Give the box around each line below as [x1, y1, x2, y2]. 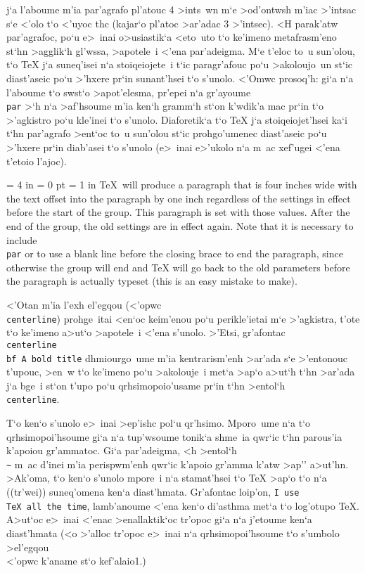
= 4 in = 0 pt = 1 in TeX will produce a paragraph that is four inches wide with [6, 177, 357, 192]
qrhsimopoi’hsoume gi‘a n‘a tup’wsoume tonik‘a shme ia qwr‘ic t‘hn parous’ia [6, 429, 342, 444]
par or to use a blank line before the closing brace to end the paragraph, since [6, 246, 343, 261]
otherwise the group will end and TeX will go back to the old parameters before [6, 259, 350, 274]
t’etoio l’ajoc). [6, 153, 67, 168]
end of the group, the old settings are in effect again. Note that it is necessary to [6, 218, 354, 233]
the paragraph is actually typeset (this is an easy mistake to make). [6, 273, 297, 288]
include [6, 232, 37, 247]
